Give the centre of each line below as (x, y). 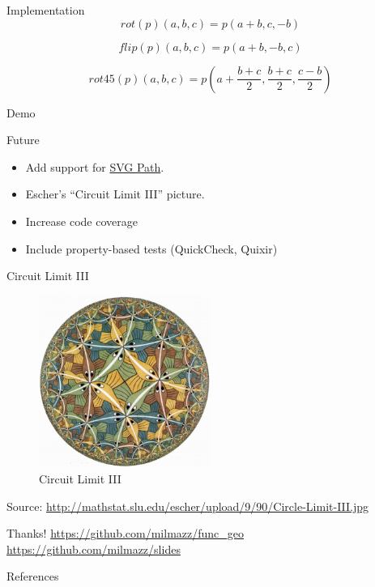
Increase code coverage (81, 221)
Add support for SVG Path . (95, 166)
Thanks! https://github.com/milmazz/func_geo (126, 533)
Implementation (46, 10)
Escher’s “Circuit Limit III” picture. (115, 194)
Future (23, 140)
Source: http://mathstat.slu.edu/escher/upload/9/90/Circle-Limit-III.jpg (188, 506)
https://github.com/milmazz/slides (94, 549)
